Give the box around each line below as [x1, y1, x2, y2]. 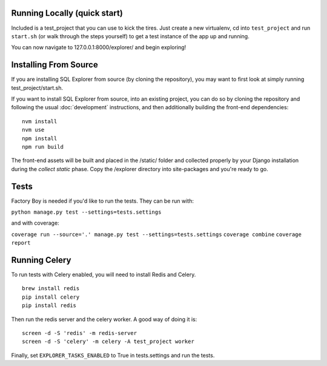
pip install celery [22, 293, 80, 300]
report [11, 240, 31, 246]
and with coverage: [11, 219, 60, 227]
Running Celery [11, 255, 71, 265]
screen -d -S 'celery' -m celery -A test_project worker [22, 338, 195, 345]
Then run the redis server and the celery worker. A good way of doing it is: [11, 316, 197, 323]
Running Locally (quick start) [11, 8, 124, 18]
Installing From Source [11, 59, 98, 70]
